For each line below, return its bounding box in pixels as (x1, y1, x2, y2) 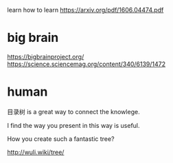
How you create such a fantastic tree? (7, 134, 115, 143)
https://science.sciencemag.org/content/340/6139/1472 (7, 60, 166, 68)
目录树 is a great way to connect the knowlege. (7, 107, 140, 116)
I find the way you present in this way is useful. (7, 121, 140, 129)
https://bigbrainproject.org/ (7, 52, 84, 61)
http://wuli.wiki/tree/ (7, 148, 65, 156)
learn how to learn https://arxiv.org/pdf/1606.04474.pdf (7, 6, 164, 14)
